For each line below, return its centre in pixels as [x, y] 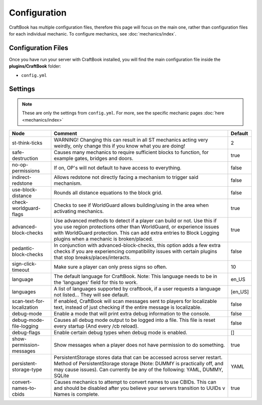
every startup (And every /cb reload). [96, 326]
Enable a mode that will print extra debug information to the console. [132, 314]
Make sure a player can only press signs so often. [110, 267]
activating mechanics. [79, 211]
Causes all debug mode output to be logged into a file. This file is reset [134, 320]
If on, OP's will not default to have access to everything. [117, 168]
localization [25, 307]
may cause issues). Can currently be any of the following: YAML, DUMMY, [138, 370]
